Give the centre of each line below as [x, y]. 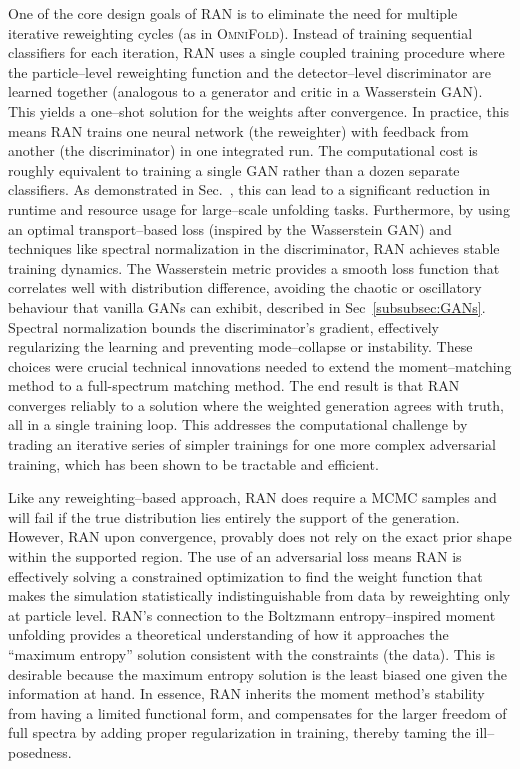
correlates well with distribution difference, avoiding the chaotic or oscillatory [245, 287]
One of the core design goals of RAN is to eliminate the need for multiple [233, 13]
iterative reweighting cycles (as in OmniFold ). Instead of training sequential [240, 32]
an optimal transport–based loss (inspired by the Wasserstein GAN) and [230, 228]
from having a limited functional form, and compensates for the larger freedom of [257, 712]
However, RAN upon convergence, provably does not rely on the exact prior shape [260, 536]
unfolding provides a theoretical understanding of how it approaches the [228, 634]
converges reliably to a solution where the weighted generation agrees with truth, [256, 404]
